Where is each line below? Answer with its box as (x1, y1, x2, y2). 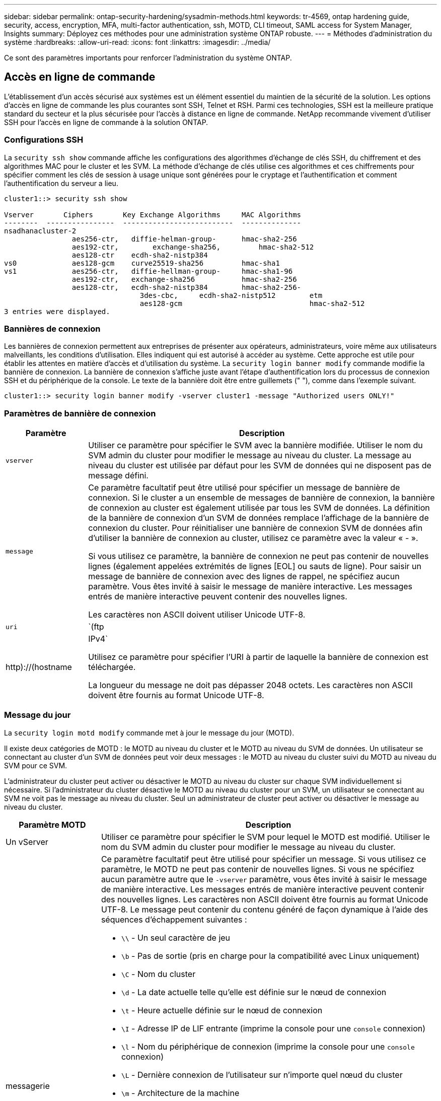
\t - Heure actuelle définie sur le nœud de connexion (121, 1005, 323, 1015)
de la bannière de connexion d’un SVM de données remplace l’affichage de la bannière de (88, 513, 429, 523)
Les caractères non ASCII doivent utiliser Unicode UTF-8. (88, 609, 306, 620)
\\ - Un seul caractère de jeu (121, 932, 231, 943)
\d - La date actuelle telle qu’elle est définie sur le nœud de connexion (121, 987, 387, 997)
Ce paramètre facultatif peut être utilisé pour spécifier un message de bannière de (88, 482, 400, 493)
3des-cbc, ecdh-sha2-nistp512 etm (139, 291, 323, 299)
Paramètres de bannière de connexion (4, 408, 156, 418)
